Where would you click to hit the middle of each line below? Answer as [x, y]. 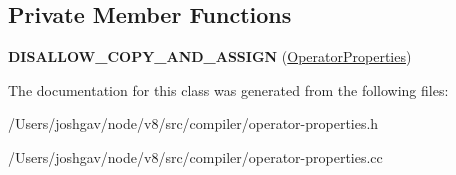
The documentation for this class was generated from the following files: [228, 89]
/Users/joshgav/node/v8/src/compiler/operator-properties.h [193, 123]
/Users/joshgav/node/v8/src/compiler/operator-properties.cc [195, 156]
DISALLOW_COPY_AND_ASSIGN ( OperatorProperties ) [210, 56]
